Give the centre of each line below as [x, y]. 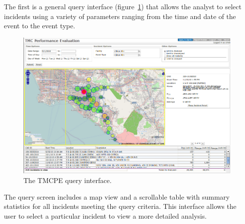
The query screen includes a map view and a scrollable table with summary [117, 196]
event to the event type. [40, 26]
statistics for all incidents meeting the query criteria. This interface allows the [120, 206]
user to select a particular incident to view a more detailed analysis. [105, 215]
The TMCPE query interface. [68, 180]
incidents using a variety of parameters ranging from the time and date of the [120, 16]
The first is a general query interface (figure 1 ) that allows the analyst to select [123, 6]
